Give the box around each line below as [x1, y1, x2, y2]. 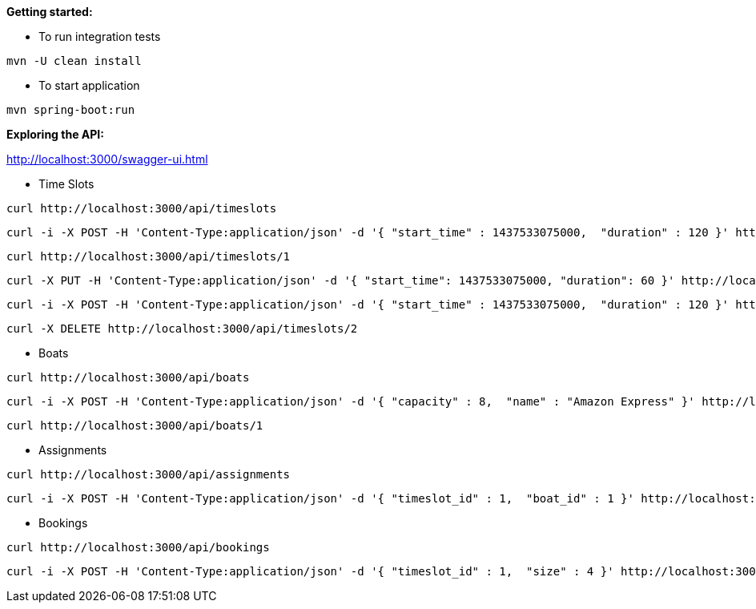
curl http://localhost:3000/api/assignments [6, 468, 291, 481]
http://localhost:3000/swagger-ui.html [6, 152, 208, 166]
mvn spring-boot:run [6, 103, 135, 116]
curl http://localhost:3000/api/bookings [6, 541, 270, 554]
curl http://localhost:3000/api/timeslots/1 [6, 250, 291, 263]
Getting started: [6, 5, 93, 18]
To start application [38, 79, 140, 92]
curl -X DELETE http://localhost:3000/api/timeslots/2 [6, 322, 358, 335]
